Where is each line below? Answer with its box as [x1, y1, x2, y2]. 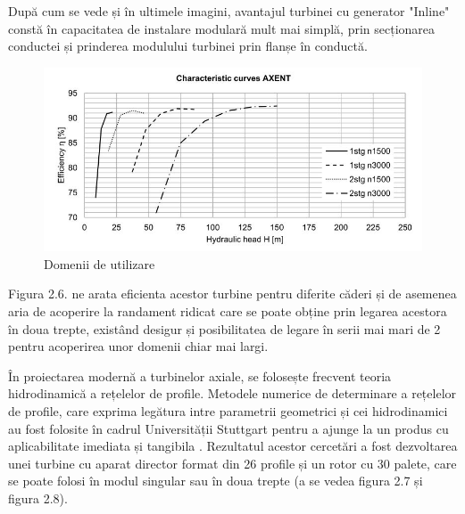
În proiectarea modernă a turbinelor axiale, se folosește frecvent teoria [8, 366, 392, 385]
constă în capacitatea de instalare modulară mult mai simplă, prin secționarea [8, 19, 436, 37]
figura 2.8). [8, 488, 68, 507]
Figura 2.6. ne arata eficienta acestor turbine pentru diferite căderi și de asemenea [8, 284, 457, 303]
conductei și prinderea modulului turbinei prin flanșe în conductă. [8, 37, 368, 55]
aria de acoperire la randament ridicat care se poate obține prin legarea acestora [8, 301, 447, 320]
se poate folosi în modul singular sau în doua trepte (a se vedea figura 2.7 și [8, 471, 423, 490]
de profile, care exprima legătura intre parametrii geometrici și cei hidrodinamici [8, 401, 448, 420]
